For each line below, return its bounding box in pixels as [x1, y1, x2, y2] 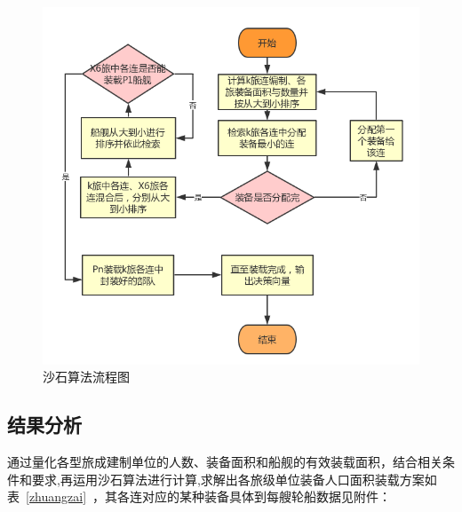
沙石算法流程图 [43, 367, 130, 386]
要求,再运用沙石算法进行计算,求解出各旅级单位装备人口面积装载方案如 [31, 469, 437, 488]
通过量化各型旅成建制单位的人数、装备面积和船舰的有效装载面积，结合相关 [7, 452, 442, 470]
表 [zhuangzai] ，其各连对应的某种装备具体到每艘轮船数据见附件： [7, 487, 392, 506]
